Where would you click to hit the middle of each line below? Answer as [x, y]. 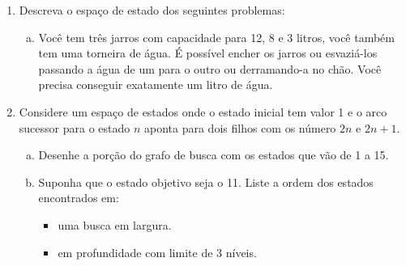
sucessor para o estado [75, 127]
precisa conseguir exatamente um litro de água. [156, 84]
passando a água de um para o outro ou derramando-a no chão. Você [210, 68]
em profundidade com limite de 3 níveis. [157, 252]
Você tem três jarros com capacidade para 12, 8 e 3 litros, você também [216, 37]
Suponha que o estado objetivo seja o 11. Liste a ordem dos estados [206, 182]
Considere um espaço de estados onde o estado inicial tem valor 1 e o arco [203, 111]
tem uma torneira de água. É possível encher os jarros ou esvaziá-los [208, 53]
